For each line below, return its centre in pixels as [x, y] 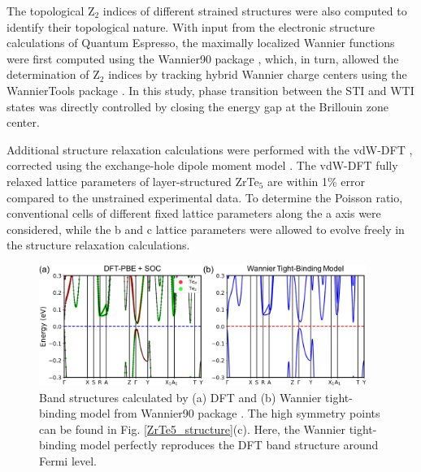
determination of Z [53, 74]
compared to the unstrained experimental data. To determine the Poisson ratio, [205, 197]
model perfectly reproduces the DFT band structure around [229, 445]
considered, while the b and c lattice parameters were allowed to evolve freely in [206, 229]
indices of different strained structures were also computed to [255, 11]
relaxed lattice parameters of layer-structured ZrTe [133, 181]
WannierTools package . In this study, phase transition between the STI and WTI [210, 90]
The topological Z [51, 11]
